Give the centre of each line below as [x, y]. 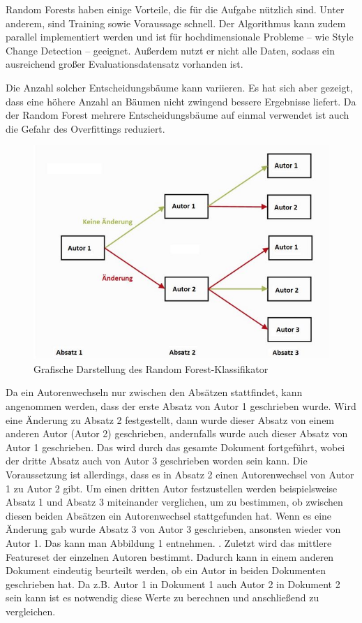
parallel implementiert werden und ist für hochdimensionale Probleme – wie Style [180, 37]
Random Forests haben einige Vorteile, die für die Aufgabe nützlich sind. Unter [175, 9]
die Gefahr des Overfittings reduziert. [85, 128]
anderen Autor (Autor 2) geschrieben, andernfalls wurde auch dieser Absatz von [177, 433]
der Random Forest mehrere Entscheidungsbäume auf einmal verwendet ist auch [178, 115]
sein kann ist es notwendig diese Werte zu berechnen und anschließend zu [163, 598]
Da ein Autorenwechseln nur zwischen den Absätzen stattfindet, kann [154, 392]
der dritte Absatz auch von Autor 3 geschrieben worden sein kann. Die [157, 461]
